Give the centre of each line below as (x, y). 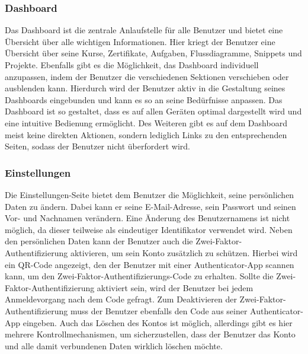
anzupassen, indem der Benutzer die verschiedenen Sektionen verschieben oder (147, 76)
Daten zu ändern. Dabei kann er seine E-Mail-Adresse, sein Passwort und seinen (150, 206)
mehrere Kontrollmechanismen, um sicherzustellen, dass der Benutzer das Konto (150, 334)
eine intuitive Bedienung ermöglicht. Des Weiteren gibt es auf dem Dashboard (146, 122)
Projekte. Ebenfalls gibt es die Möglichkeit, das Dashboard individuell (132, 65)
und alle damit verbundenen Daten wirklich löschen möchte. (114, 345)
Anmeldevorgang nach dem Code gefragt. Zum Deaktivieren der (121, 299)
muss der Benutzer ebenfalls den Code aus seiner (159, 310)
